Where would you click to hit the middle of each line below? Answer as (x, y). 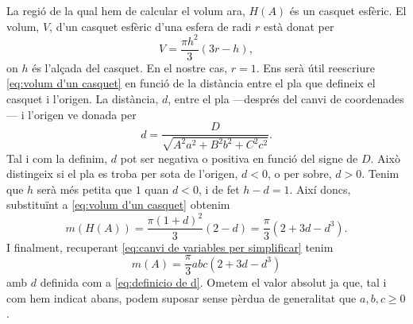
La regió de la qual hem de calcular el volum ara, (126, 10)
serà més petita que (84, 189)
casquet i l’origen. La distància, (83, 98)
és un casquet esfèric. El (348, 10)
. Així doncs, (320, 189)
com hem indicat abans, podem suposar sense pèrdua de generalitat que (181, 297)
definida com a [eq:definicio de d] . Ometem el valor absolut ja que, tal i (213, 282)
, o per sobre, (299, 174)
